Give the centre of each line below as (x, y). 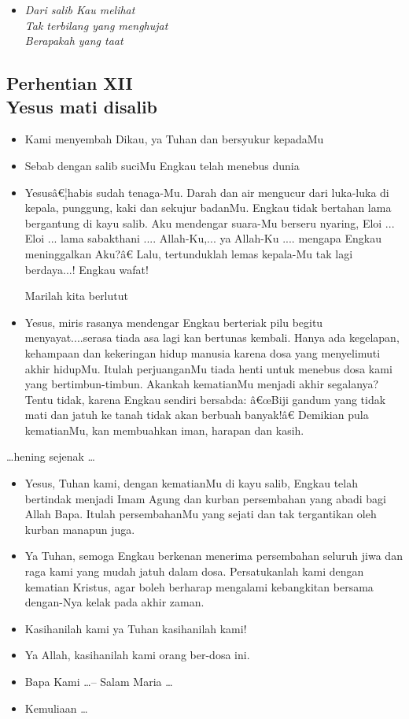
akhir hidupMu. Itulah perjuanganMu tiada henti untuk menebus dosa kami (208, 368)
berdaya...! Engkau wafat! (87, 269)
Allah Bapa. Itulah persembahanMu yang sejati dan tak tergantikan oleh (201, 514)
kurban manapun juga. (80, 529)
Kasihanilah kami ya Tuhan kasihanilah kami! (136, 628)
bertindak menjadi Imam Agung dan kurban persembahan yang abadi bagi (205, 498)
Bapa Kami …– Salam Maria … (99, 681)
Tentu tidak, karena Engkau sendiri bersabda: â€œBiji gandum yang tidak (205, 399)
